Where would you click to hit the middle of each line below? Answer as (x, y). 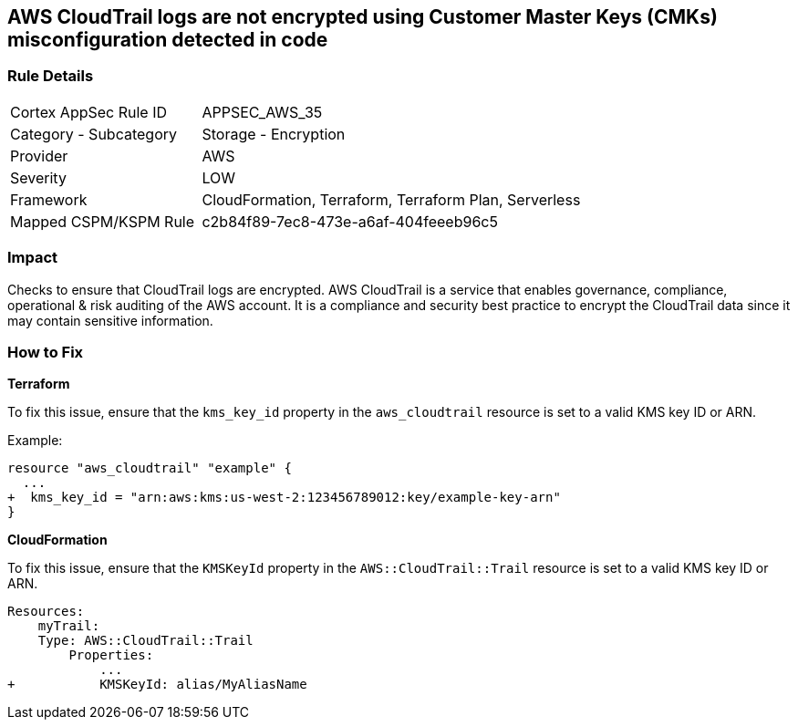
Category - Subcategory (93, 134)
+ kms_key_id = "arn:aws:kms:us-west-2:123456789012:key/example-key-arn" (284, 498)
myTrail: (69, 626)
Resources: (46, 612)
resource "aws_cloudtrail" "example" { (150, 468)
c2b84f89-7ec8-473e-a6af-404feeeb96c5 (350, 221)
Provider (39, 156)
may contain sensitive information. (110, 320)
